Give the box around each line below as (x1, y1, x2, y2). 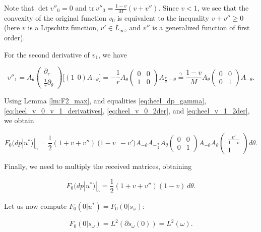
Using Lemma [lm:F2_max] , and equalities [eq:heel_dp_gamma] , (4, 95, 207, 106)
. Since (158, 3, 179, 13)
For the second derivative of (4, 49, 90, 60)
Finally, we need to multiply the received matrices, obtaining (4, 160, 192, 171)
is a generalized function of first (152, 22, 250, 33)
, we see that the (197, 3, 249, 13)
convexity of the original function (4, 12, 107, 23)
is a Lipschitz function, (28, 22, 98, 33)
